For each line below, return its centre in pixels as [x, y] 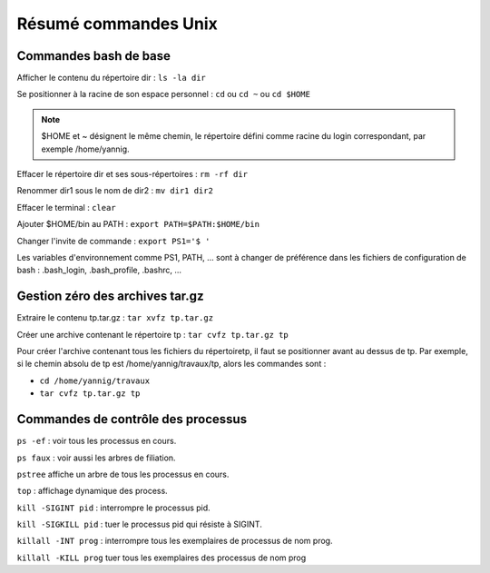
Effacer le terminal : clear [67, 207]
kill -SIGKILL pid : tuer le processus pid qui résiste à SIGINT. [139, 524]
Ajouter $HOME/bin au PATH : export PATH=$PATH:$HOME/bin [138, 224]
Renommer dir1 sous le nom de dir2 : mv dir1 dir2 [115, 191]
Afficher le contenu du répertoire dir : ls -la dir [111, 78]
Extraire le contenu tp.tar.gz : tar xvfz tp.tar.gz [115, 318]
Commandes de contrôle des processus [132, 419]
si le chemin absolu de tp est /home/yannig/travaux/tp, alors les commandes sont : [171, 364]
